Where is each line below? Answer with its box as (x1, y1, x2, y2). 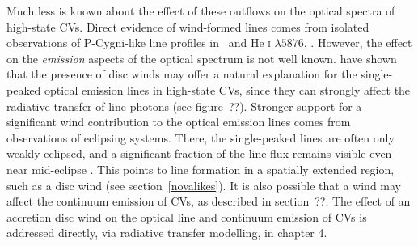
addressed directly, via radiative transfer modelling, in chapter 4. (6, 224, 327, 241)
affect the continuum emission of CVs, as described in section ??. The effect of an (6, 193, 411, 210)
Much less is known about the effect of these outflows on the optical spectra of (6, 2, 395, 19)
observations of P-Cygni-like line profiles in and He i (6, 34, 271, 51)
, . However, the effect (303, 34, 412, 51)
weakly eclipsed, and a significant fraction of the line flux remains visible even (6, 145, 392, 162)
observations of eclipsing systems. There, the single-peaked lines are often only (6, 129, 395, 146)
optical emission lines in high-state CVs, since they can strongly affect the (44, 81, 411, 98)
